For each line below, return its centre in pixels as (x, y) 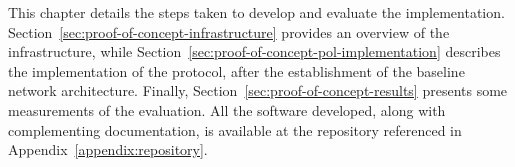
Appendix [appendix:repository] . (108, 149)
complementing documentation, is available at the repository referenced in (235, 129)
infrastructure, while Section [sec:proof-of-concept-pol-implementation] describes (254, 51)
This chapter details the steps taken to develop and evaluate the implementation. (256, 12)
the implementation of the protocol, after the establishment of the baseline (236, 70)
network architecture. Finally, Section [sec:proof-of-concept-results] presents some (258, 90)
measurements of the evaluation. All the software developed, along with (227, 109)
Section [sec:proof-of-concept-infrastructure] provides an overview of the (229, 31)
